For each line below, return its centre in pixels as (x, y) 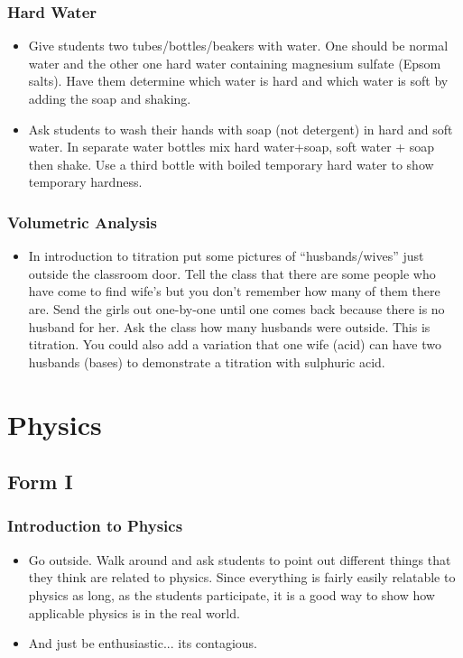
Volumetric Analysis (82, 222)
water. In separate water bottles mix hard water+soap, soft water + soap (231, 147)
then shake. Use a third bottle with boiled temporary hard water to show (231, 164)
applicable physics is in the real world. (134, 612)
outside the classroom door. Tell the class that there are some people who (232, 273)
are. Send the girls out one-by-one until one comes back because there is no (236, 308)
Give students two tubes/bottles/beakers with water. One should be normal (238, 46)
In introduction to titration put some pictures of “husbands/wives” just (226, 256)
